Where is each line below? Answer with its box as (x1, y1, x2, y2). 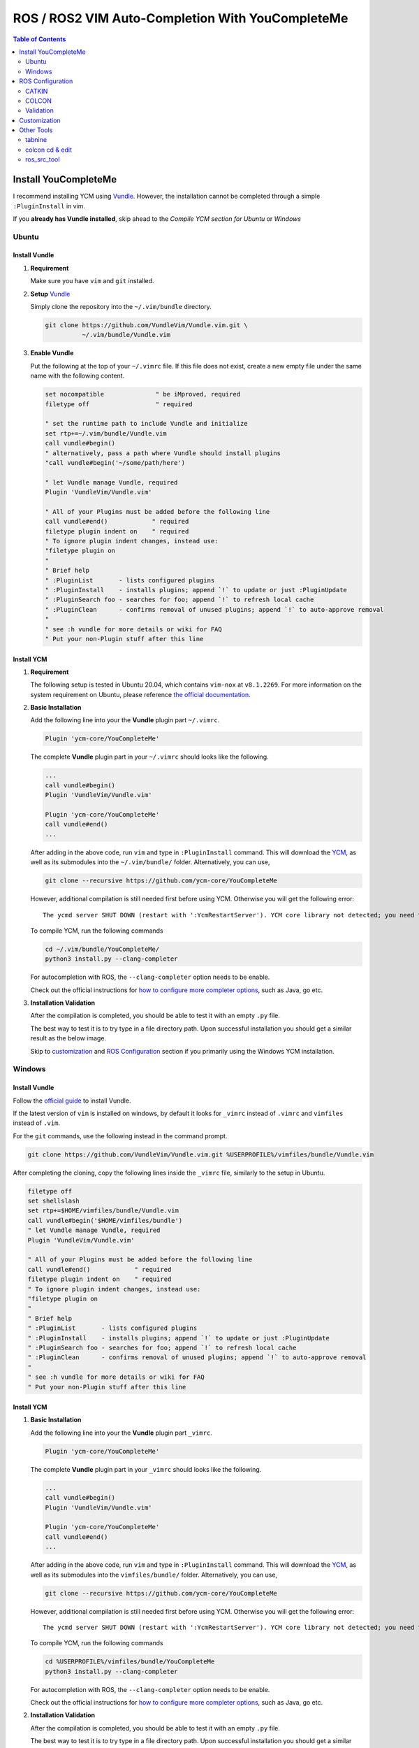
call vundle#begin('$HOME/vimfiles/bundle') (27, 1217, 183, 1224)
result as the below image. (30, 1034, 107, 1043)
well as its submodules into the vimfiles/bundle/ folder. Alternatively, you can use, (30, 1570, 278, 1579)
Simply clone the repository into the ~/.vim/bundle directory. (30, 303, 212, 311)
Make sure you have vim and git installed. (30, 277, 154, 285)
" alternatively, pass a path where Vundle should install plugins (45, 449, 281, 457)
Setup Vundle (30, 289, 71, 298)
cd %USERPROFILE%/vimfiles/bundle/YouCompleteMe (45, 1658, 215, 1665)
